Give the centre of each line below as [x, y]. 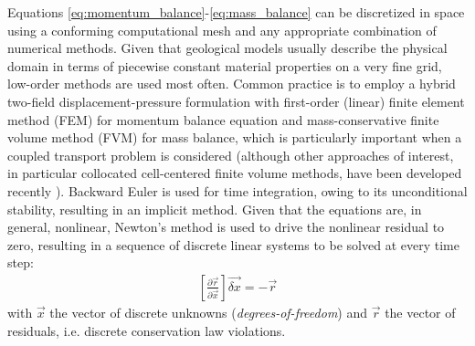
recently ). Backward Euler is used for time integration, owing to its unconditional [237, 190]
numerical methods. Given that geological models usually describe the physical [227, 48]
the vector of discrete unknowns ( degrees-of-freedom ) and [209, 312]
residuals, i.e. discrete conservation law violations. [147, 330]
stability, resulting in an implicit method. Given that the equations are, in [215, 209]
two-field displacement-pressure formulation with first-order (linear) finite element [236, 101]
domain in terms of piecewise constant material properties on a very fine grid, [225, 65]
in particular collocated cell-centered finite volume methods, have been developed [235, 173]
